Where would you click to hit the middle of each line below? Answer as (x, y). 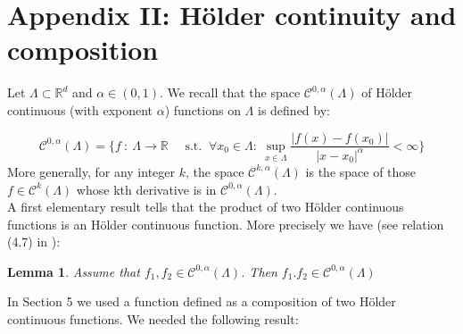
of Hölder (387, 92)
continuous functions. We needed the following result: (153, 319)
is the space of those (361, 171)
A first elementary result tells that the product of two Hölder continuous (206, 207)
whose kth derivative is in (146, 189)
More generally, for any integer (91, 171)
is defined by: (294, 109)
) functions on (203, 109)
